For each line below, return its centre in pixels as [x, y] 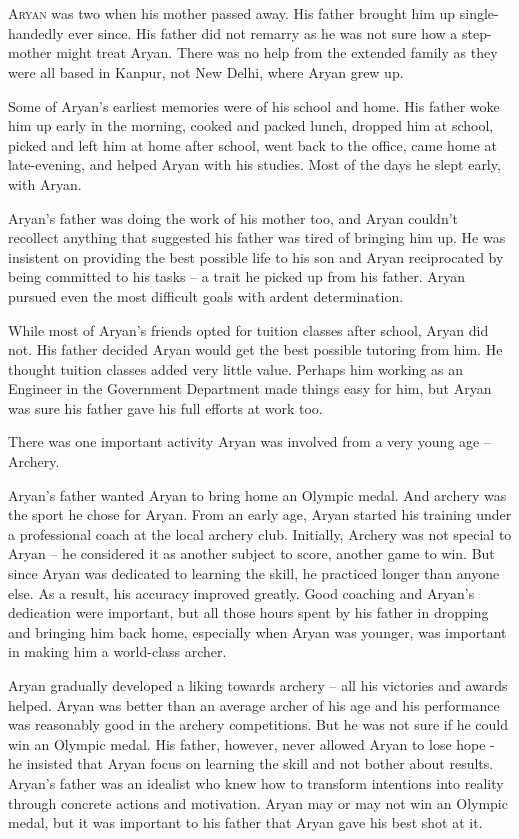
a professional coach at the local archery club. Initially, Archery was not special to [260, 533]
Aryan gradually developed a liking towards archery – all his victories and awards [258, 685]
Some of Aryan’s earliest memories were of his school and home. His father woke [254, 105]
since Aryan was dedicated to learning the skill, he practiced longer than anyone [254, 573]
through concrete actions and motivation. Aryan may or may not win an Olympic [258, 802]
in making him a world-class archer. [117, 651]
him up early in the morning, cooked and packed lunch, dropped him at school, [251, 125]
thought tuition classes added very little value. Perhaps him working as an [235, 368]
